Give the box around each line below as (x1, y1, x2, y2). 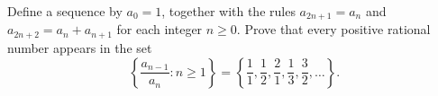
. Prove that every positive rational (236, 20, 431, 39)
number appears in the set (7, 38, 152, 57)
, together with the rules (161, 2, 296, 20)
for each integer (116, 20, 203, 39)
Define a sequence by (7, 2, 123, 20)
